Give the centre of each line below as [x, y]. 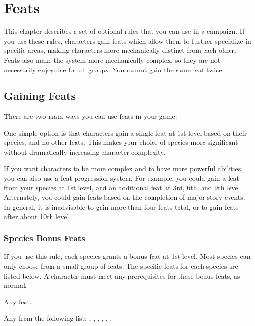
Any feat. [18, 301]
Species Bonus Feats [45, 238]
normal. [15, 285]
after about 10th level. [38, 216]
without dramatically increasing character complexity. [85, 152]
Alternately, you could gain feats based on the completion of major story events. [125, 197]
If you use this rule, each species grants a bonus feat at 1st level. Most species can [127, 256]
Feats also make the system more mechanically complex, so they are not [112, 59]
